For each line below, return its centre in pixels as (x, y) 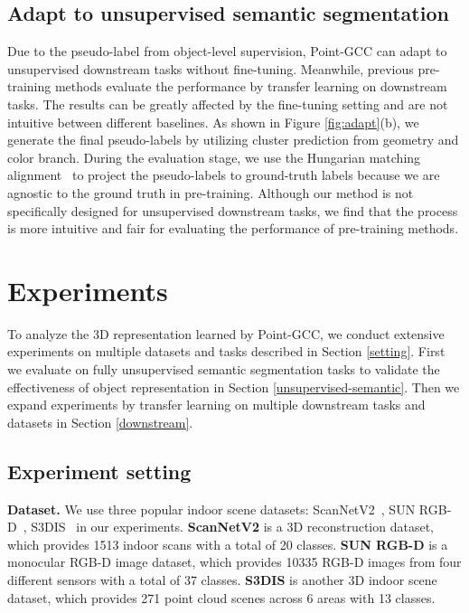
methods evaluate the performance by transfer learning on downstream (251, 86)
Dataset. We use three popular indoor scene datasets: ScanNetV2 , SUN (211, 509)
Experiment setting (99, 471)
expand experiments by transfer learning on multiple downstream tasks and (216, 405)
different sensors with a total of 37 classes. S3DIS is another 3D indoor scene (222, 580)
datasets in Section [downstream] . (100, 422)
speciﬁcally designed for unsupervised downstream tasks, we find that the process (233, 210)
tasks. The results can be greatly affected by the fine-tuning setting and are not (228, 104)
